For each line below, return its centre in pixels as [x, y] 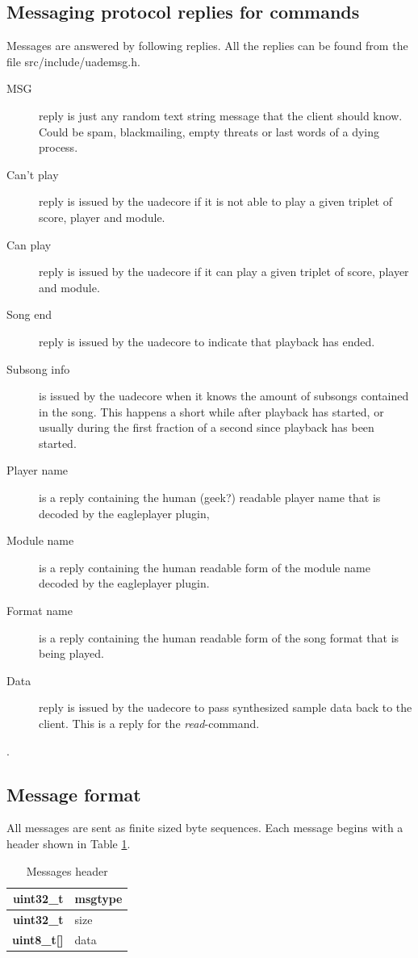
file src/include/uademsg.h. [73, 61]
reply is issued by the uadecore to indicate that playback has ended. [207, 341]
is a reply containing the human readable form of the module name [205, 567]
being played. [71, 653]
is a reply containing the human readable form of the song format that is [219, 637]
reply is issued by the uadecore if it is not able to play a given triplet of [215, 201]
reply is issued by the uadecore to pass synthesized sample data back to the [226, 707]
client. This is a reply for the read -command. [149, 724]
